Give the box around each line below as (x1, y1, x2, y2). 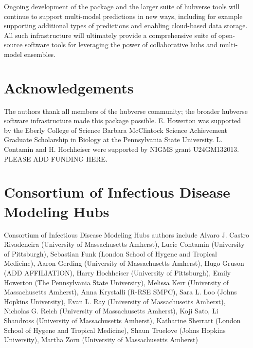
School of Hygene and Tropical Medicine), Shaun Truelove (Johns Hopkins (4, 325, 226, 335)
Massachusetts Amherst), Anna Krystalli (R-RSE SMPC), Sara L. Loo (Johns (4, 287, 237, 297)
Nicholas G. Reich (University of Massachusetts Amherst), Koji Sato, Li (4, 306, 218, 316)
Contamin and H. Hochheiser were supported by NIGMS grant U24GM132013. (4, 144, 239, 154)
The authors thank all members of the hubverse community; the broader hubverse (4, 106, 248, 116)
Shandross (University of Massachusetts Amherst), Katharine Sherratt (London (4, 315, 241, 325)
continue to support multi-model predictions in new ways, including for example (4, 11, 243, 21)
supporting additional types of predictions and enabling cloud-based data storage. (4, 20, 248, 31)
